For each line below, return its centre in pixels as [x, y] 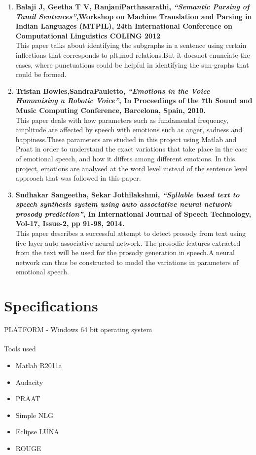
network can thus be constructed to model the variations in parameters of [127, 262]
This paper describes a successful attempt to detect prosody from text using [131, 233]
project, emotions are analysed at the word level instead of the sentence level [131, 168]
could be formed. [41, 74]
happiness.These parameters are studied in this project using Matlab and [126, 139]
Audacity [29, 382]
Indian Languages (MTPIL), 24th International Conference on [124, 26]
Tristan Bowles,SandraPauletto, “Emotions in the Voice [113, 91]
